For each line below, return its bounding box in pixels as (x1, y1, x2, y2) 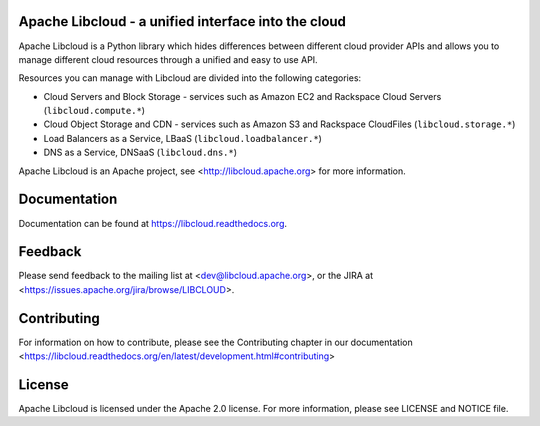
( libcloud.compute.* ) (43, 105, 145, 117)
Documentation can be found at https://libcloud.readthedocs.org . (18, 217, 288, 229)
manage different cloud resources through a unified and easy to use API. (18, 53, 319, 65)
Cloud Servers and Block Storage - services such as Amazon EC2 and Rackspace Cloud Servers (43, 90, 442, 102)
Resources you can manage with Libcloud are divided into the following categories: (18, 72, 362, 84)
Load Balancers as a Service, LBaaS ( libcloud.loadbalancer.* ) (43, 132, 322, 144)
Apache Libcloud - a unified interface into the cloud (18, 13, 347, 30)
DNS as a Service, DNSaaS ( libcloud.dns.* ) (43, 146, 238, 159)
